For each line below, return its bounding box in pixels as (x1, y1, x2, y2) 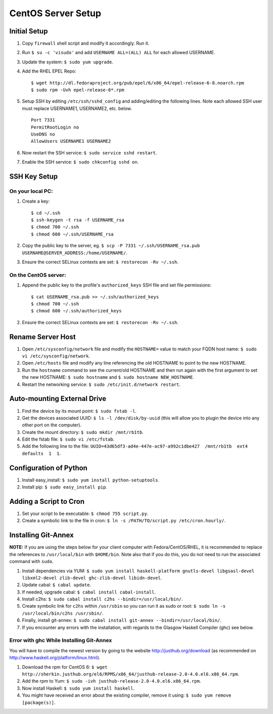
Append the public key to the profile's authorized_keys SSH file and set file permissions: (22, 282, 212, 288)
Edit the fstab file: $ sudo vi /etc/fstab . (22, 436, 115, 443)
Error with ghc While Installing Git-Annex (9, 637, 112, 644)
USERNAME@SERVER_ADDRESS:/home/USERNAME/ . (22, 250, 127, 256)
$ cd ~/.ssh (31, 210, 61, 216)
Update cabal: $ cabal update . (22, 582, 91, 588)
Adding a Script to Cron (9, 497, 85, 506)
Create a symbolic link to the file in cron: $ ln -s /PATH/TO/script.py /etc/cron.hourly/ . (22, 518, 226, 524)
